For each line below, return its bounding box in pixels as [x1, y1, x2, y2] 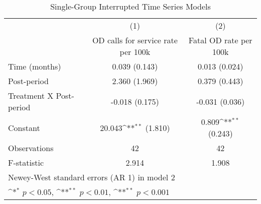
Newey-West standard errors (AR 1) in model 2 [8, 171, 175, 183]
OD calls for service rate [92, 34, 178, 46]
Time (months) [8, 60, 61, 72]
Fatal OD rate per [188, 34, 252, 46]
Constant [8, 121, 40, 133]
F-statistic [8, 157, 44, 168]
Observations [8, 142, 54, 154]
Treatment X [8, 90, 54, 101]
